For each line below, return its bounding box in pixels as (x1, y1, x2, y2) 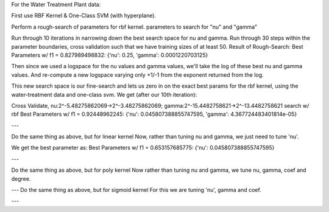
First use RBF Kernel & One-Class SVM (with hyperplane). (11, 12, 157, 19)
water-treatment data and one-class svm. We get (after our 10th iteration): (11, 91, 197, 98)
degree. (11, 175, 31, 182)
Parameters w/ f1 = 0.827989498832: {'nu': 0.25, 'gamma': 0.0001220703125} (11, 51, 208, 58)
